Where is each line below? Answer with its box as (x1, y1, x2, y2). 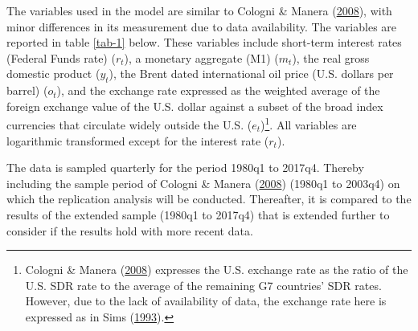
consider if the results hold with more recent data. (6, 222, 253, 239)
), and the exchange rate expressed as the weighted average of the (56, 82, 380, 99)
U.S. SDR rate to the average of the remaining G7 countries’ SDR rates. (25, 276, 382, 293)
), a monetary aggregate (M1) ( (124, 49, 279, 66)
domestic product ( (6, 65, 100, 82)
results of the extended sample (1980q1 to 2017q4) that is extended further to (6, 206, 390, 223)
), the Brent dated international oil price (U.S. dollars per (109, 65, 394, 82)
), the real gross (292, 49, 370, 66)
